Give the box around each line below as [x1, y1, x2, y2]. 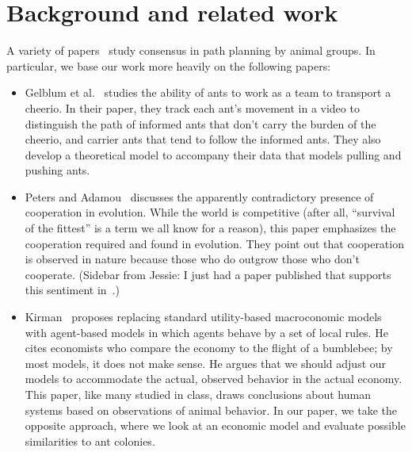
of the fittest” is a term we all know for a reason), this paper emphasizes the [25, 220, 396, 236]
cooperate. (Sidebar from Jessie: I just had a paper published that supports [25, 266, 391, 282]
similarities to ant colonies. [25, 432, 155, 449]
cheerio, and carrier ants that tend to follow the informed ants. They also [25, 131, 381, 147]
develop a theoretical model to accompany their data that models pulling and [25, 146, 402, 163]
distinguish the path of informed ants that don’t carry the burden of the [25, 115, 376, 132]
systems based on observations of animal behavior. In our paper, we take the [25, 401, 398, 418]
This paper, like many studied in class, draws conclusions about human [25, 386, 371, 402]
